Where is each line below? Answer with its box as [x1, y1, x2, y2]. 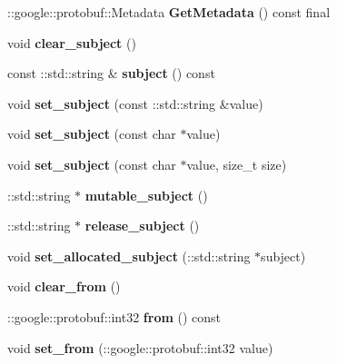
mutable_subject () [84, 185, 208, 204]
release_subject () [84, 216, 200, 235]
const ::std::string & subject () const [7, 64, 215, 83]
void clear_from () [7, 277, 121, 296]
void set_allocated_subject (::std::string [7, 246, 251, 265]
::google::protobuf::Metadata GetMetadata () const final [7, 3, 331, 21]
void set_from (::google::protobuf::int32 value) [7, 338, 273, 357]
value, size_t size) [186, 154, 287, 173]
